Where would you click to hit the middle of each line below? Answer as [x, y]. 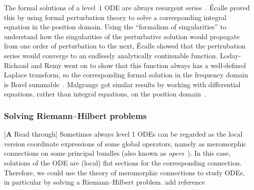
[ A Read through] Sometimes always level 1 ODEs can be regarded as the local [123, 134]
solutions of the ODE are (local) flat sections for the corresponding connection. [123, 162]
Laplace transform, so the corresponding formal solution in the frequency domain [126, 75]
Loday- [230, 55]
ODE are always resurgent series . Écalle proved [177, 7]
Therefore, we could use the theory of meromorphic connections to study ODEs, [125, 172]
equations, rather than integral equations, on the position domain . [105, 94]
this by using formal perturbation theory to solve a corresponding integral [115, 17]
